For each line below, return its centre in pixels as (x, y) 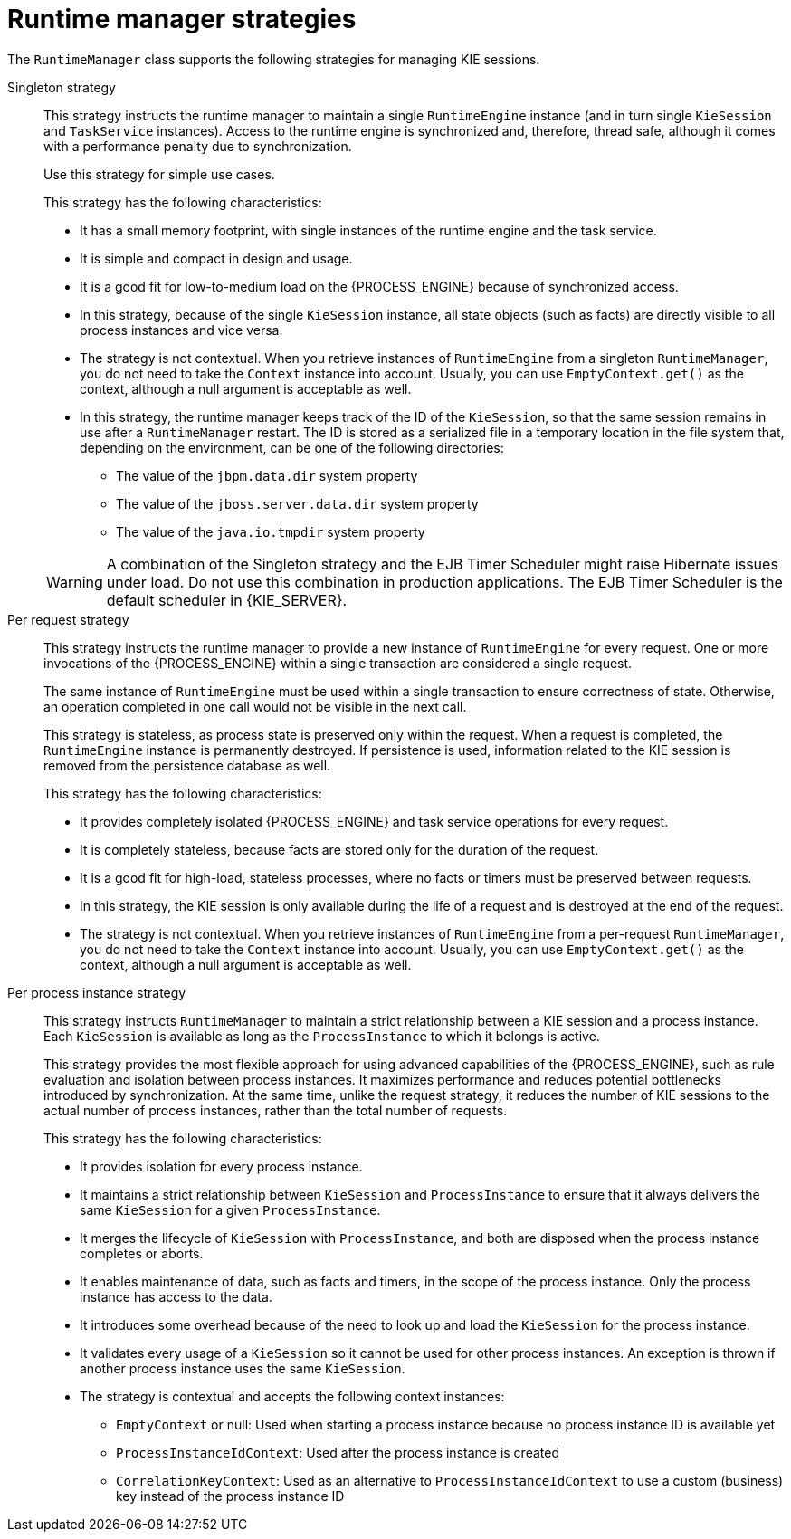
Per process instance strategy (97, 992)
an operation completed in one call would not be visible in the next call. (255, 706)
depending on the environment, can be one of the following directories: (292, 447)
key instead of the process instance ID (230, 1496)
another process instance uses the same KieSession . (243, 1368)
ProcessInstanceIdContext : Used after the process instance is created (338, 1452)
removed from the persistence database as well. (187, 765)
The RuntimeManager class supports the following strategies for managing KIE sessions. (274, 59)
